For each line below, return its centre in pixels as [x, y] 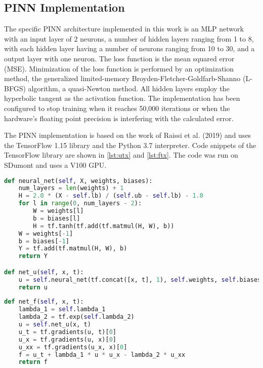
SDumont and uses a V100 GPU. [55, 164]
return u [33, 287]
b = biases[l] [57, 218]
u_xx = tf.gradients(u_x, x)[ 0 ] [73, 347]
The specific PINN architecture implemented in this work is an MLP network [124, 29]
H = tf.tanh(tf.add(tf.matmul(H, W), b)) [104, 226]
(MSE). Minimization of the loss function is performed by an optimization [119, 68]
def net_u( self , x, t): [44, 272]
